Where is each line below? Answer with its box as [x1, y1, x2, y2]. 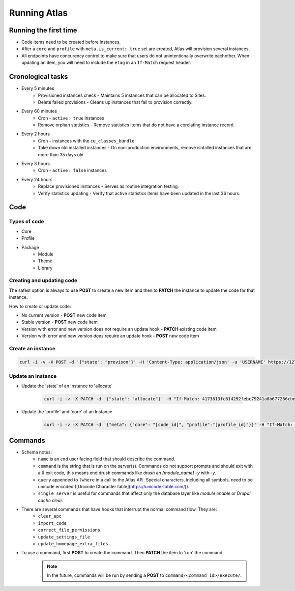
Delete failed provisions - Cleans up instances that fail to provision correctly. [38, 99, 193, 105]
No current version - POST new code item [21, 312, 107, 318]
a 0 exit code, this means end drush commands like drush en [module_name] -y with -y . [38, 470, 216, 476]
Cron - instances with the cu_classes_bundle [38, 138, 135, 143]
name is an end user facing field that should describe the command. [38, 456, 176, 462]
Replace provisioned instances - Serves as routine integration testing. [38, 183, 179, 189]
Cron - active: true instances [38, 115, 104, 121]
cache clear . [38, 497, 64, 503]
